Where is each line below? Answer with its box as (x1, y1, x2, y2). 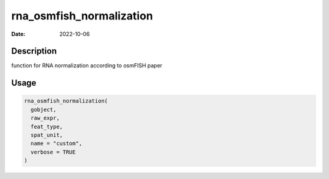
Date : (11, 30, 26, 38)
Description (11, 46, 57, 56)
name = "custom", (30, 140, 82, 147)
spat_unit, (30, 132, 63, 139)
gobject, (30, 106, 57, 113)
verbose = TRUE (30, 149, 76, 155)
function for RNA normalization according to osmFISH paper (11, 62, 163, 69)
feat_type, (30, 123, 63, 130)
